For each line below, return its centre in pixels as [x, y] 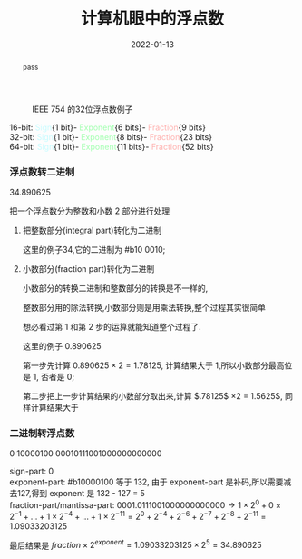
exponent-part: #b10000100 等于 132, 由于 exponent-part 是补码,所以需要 [146, 482]
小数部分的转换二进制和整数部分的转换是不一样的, [115, 288]
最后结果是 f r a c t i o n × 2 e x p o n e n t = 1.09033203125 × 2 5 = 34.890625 [136, 544]
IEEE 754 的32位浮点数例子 [83, 109]
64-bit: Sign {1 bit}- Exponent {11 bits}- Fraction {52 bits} [112, 146]
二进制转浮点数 [42, 433]
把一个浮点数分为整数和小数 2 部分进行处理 [90, 211]
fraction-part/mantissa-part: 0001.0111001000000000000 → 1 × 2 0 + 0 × [145, 504]
